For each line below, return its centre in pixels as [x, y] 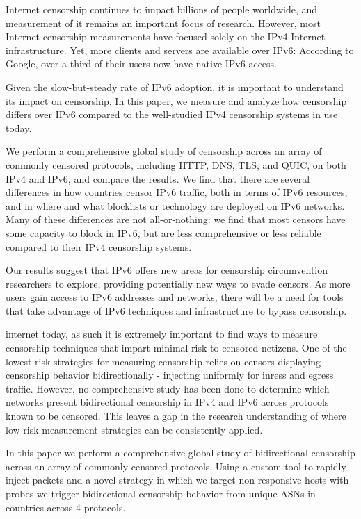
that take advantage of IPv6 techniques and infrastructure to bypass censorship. [176, 310]
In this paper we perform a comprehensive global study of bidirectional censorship [180, 453]
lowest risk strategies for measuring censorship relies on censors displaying [163, 361]
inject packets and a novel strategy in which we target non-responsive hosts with [177, 480]
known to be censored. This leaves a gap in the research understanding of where [176, 416]
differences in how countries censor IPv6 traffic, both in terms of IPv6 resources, [177, 192]
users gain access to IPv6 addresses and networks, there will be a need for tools [175, 297]
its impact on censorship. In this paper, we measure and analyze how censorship [176, 100]
